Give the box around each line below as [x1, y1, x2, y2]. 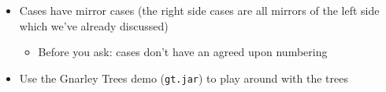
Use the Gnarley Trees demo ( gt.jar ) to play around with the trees [19, 69, 348, 86]
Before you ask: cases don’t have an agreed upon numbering [38, 44, 328, 60]
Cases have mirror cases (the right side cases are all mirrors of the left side [19, 2, 380, 18]
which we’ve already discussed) [19, 17, 169, 34]
